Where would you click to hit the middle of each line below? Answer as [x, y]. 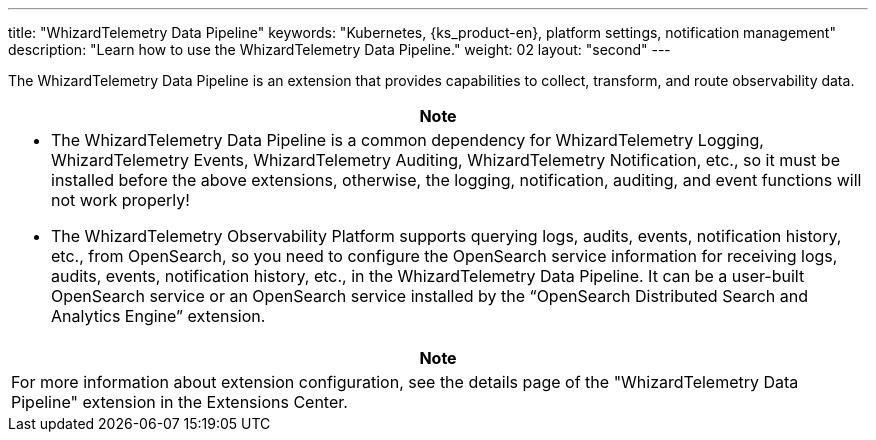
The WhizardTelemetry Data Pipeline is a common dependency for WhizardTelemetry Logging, [407, 140]
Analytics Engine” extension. [158, 316]
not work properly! [120, 200]
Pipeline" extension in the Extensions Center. [179, 402]
